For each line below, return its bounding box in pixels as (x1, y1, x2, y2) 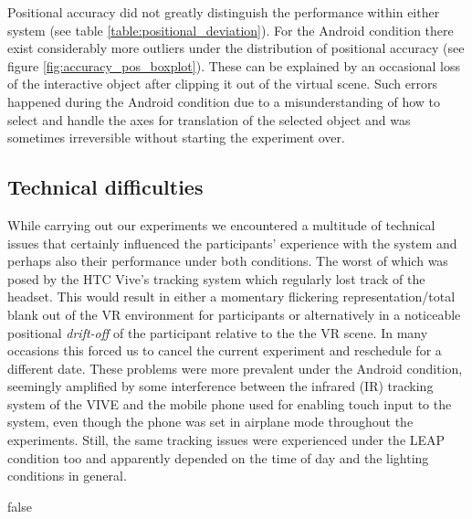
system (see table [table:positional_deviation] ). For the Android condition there (7, 20, 454, 39)
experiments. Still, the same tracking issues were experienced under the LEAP (7, 430, 446, 450)
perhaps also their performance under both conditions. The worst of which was (7, 251, 448, 270)
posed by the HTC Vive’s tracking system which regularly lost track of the (7, 269, 425, 288)
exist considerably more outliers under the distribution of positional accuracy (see (7, 38, 465, 58)
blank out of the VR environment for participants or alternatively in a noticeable (7, 304, 461, 323)
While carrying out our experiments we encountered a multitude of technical (7, 215, 435, 234)
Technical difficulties (7, 173, 204, 201)
